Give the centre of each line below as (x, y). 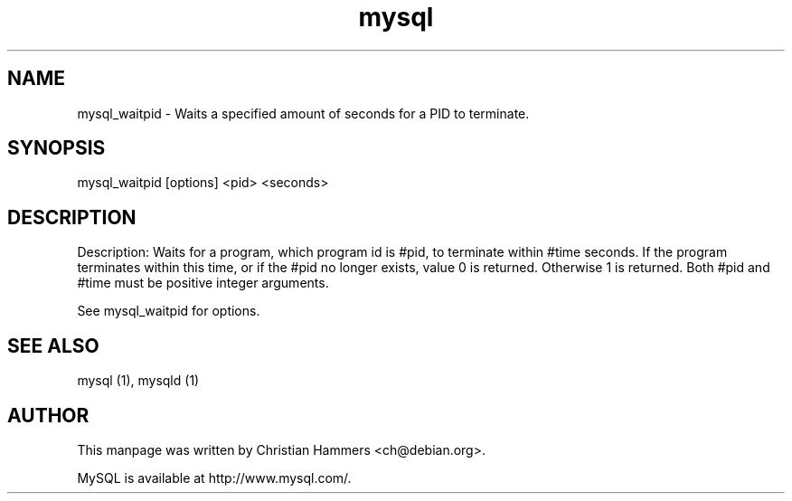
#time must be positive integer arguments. (203, 283)
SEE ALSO (53, 345)
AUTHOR (48, 415)
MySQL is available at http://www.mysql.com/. (214, 477)
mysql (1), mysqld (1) (138, 381)
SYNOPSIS (57, 148)
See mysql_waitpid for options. (169, 311)
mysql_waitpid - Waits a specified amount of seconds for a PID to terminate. (303, 113)
